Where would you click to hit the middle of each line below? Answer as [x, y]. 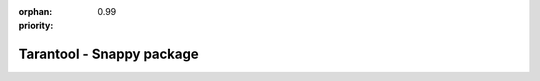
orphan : [35, 11]
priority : [36, 26]
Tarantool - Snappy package [108, 54]
